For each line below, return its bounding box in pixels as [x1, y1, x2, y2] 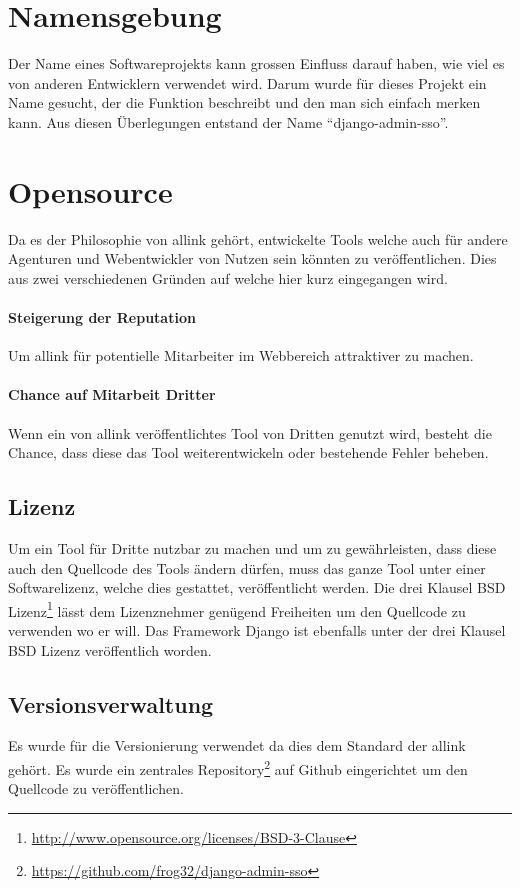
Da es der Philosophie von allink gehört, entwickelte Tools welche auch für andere [8, 228, 508, 249]
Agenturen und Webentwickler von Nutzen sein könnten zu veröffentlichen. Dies [8, 248, 497, 269]
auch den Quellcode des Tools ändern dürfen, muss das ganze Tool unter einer [8, 557, 486, 578]
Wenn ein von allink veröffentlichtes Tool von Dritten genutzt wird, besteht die [8, 422, 492, 443]
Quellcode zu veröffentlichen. [8, 778, 184, 799]
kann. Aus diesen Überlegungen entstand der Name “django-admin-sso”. [8, 111, 449, 132]
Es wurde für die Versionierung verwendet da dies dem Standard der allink [8, 735, 466, 756]
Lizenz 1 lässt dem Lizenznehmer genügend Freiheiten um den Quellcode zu [8, 597, 466, 621]
